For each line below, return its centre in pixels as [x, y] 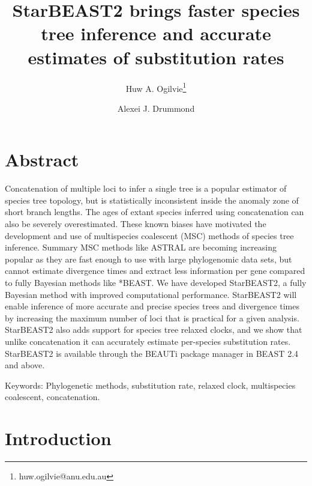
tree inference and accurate [156, 33]
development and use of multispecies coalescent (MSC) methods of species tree [149, 235]
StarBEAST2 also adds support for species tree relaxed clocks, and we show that [154, 330]
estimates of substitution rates [156, 57]
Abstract [42, 159]
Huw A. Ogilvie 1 [156, 87]
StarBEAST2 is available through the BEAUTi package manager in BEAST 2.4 [152, 353]
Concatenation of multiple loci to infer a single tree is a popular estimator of [146, 188]
